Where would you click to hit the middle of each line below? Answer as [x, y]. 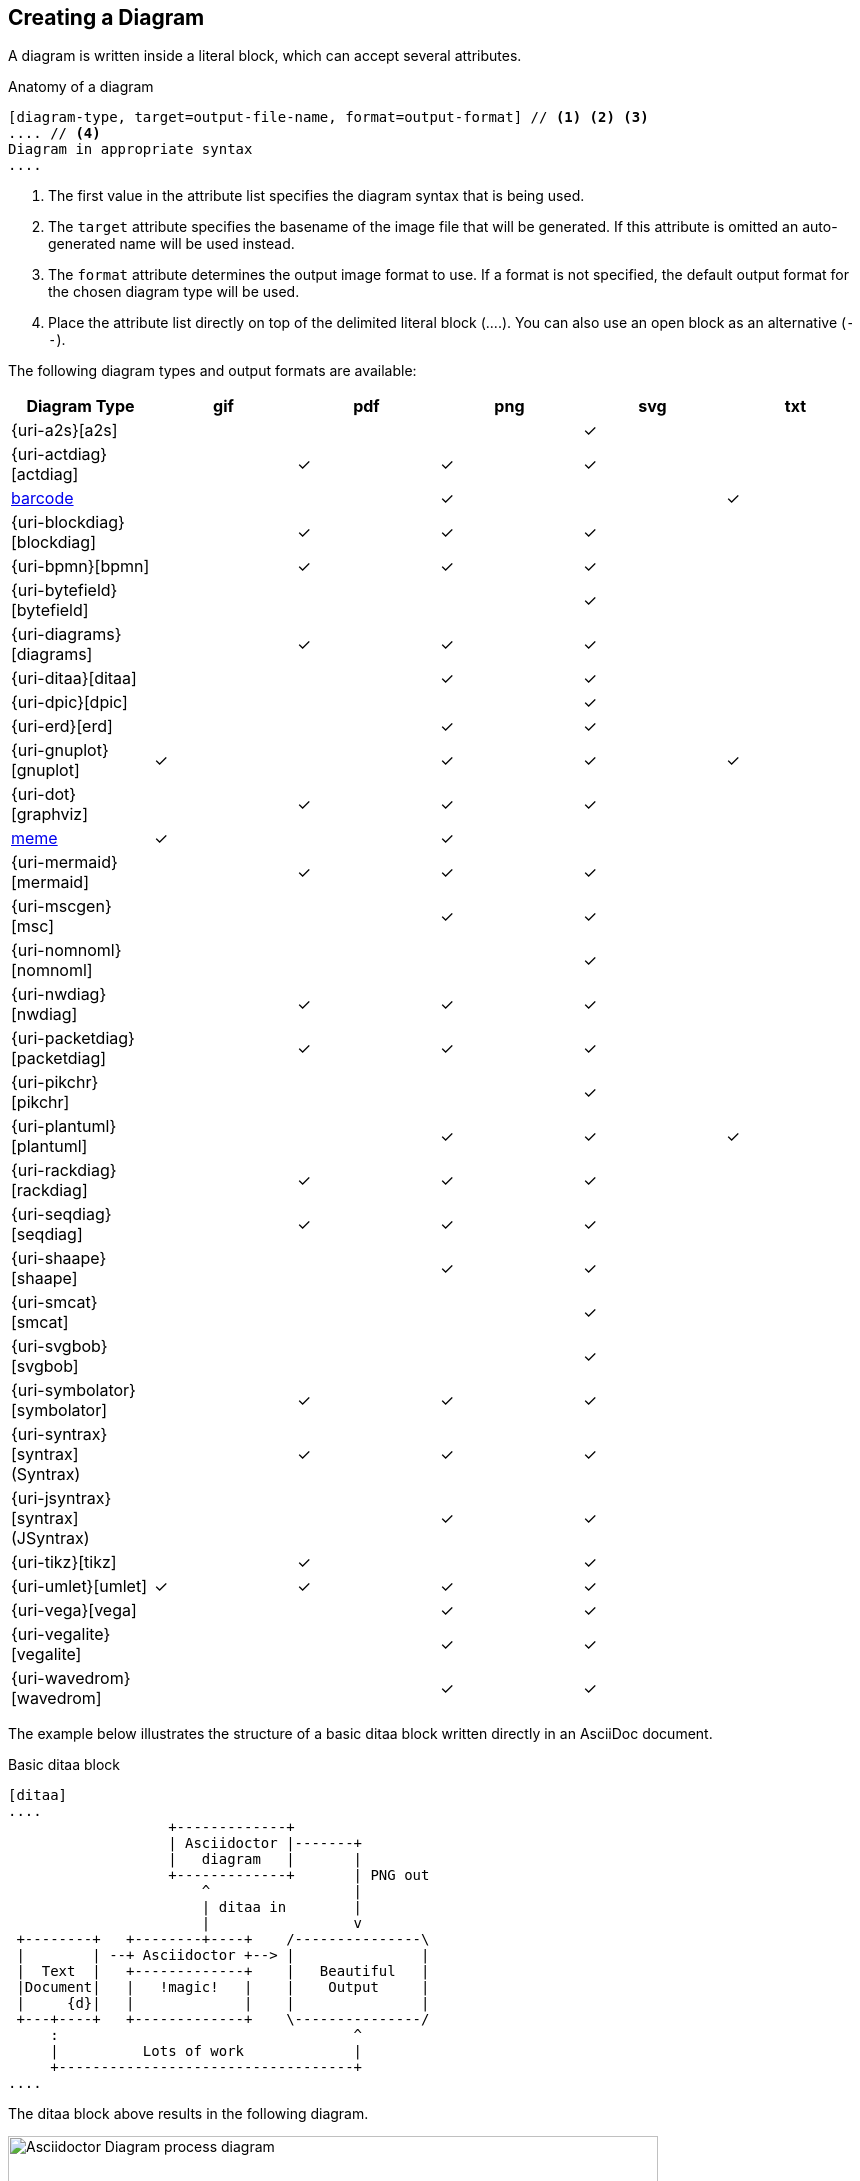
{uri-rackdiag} [64, 1170]
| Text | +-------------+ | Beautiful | [223, 1971]
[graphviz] [50, 814]
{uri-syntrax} [59, 1434]
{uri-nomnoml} [66, 950]
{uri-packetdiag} [73, 1038]
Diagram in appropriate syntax [130, 149]
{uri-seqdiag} [61, 1214]
